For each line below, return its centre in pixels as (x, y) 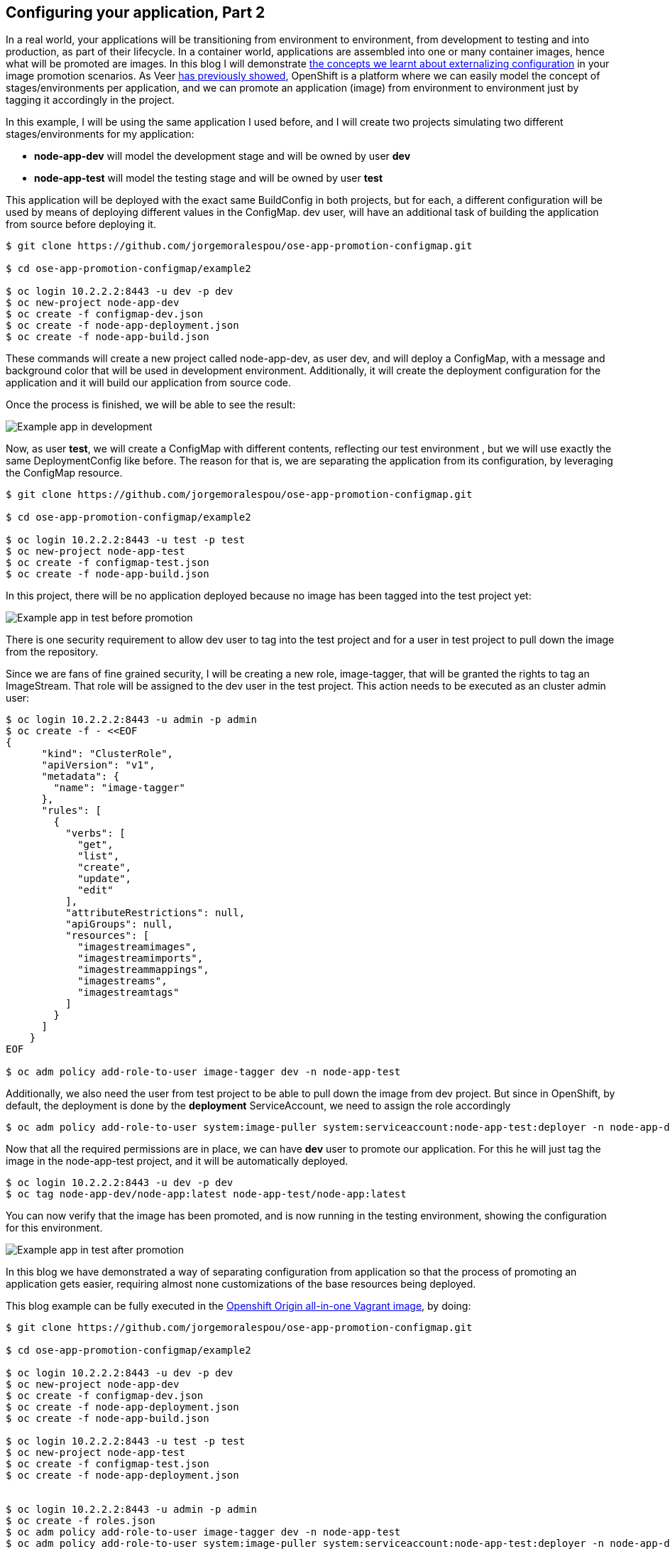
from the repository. (52, 652)
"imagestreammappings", (143, 970)
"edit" (95, 890)
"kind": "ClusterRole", (108, 754)
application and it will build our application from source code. (149, 383)
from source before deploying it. (81, 224)
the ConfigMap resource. (64, 473)
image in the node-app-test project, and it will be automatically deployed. (177, 1161)
